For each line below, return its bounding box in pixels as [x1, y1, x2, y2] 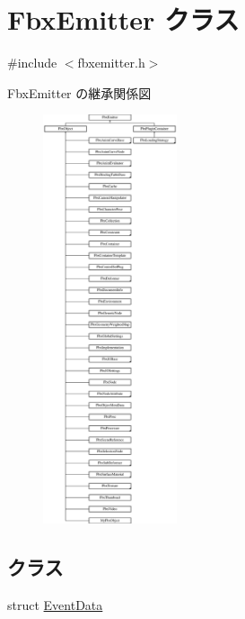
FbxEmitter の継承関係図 [7, 83, 152, 102]
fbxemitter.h [77, 53, 145, 72]
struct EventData [7, 595, 103, 614]
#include [7, 53, 57, 72]
